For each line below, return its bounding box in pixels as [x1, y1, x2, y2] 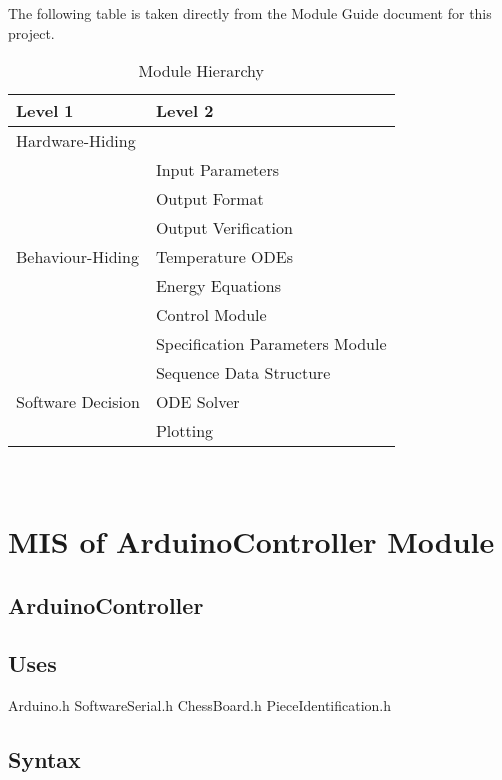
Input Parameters [155, 158, 279, 182]
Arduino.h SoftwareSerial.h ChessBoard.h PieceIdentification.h [8, 695, 392, 716]
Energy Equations [155, 274, 281, 298]
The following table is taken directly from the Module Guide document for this [8, 3, 492, 23]
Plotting [155, 419, 214, 443]
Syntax [8, 744, 81, 775]
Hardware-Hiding [16, 129, 136, 153]
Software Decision [16, 390, 140, 414]
